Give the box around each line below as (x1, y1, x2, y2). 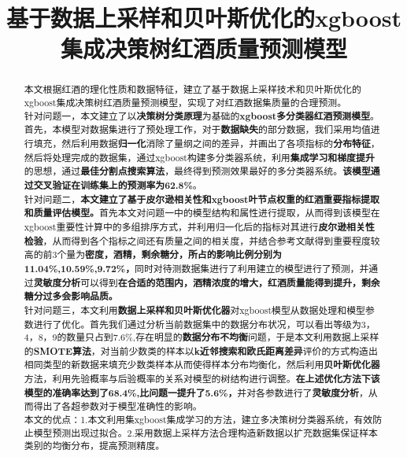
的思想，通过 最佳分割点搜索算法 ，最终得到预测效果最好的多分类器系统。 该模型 (24, 164, 371, 179)
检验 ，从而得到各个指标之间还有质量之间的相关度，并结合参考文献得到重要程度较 (24, 234, 380, 248)
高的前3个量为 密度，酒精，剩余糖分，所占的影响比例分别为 (24, 248, 282, 262)
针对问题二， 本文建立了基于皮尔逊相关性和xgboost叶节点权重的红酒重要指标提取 (24, 192, 379, 206)
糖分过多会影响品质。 (24, 289, 118, 304)
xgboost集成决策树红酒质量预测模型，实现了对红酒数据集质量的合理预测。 (24, 96, 347, 109)
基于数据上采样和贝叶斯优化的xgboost (6, 2, 402, 34)
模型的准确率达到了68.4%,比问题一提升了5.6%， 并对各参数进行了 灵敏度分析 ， (24, 385, 368, 400)
